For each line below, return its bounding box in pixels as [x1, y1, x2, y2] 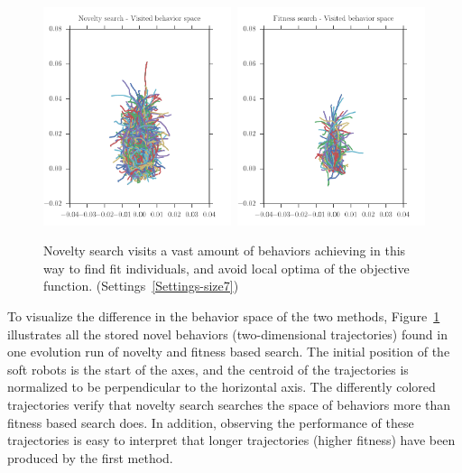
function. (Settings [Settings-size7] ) [43, 276, 239, 295]
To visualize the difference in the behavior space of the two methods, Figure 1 [7, 306, 440, 325]
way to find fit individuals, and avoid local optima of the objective [43, 258, 410, 277]
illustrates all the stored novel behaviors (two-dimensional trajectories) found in [7, 324, 448, 343]
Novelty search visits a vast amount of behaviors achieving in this [43, 241, 406, 260]
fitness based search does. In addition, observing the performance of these [7, 413, 414, 431]
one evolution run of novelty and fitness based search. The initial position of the [7, 342, 450, 361]
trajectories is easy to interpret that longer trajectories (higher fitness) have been [7, 431, 456, 450]
